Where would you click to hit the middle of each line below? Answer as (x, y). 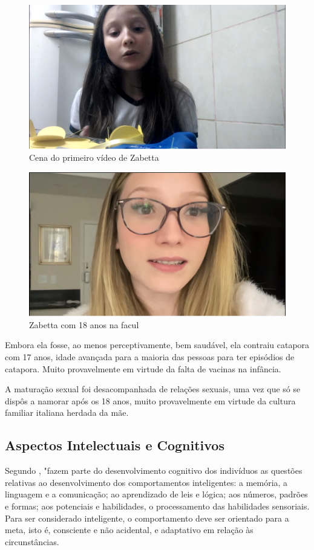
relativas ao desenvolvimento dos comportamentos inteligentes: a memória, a (146, 482)
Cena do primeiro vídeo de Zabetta (94, 157)
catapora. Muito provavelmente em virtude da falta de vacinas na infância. (143, 368)
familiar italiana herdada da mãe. (67, 412)
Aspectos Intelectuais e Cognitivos (115, 445)
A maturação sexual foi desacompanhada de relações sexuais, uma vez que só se (153, 389)
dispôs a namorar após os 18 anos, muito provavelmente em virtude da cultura (150, 400)
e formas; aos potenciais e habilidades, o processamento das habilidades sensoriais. (157, 506)
